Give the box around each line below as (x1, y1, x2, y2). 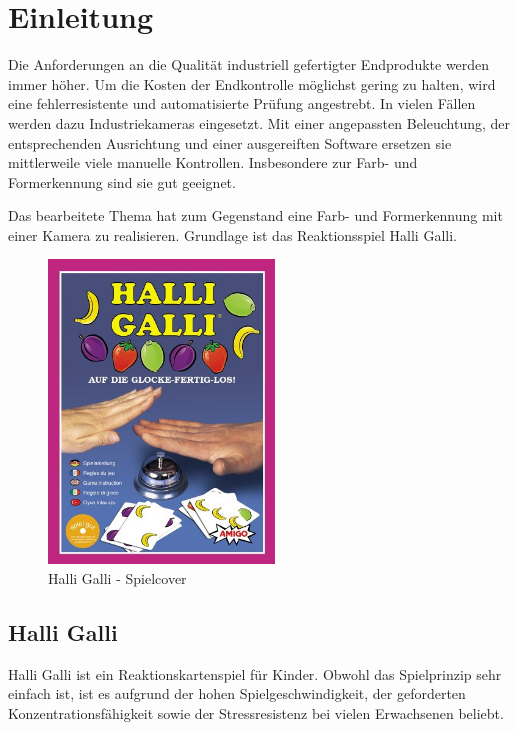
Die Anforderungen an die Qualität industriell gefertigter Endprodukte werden (8, 54, 490, 75)
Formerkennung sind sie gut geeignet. (8, 171, 236, 192)
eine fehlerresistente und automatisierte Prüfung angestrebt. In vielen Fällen (8, 93, 476, 114)
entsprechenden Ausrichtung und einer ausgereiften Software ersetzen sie (8, 132, 452, 153)
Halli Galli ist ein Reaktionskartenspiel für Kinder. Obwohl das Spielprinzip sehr (8, 663, 502, 684)
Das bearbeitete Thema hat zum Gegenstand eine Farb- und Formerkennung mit (8, 205, 503, 226)
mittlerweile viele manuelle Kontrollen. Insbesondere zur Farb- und (8, 152, 418, 173)
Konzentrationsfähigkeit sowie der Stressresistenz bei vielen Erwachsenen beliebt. (8, 702, 504, 723)
